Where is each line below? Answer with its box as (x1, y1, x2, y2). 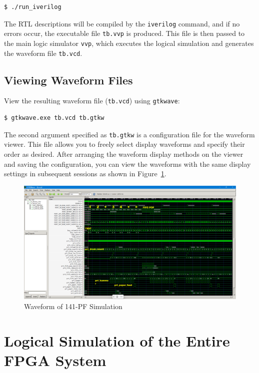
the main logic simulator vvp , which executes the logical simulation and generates (4, 37, 254, 48)
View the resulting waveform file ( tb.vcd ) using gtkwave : (4, 95, 180, 106)
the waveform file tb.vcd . (4, 47, 82, 58)
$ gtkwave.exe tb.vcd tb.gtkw (4, 114, 104, 122)
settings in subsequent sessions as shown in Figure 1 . (4, 168, 166, 179)
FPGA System (4, 350, 106, 370)
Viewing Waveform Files (4, 72, 133, 87)
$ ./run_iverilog (4, 3, 61, 10)
